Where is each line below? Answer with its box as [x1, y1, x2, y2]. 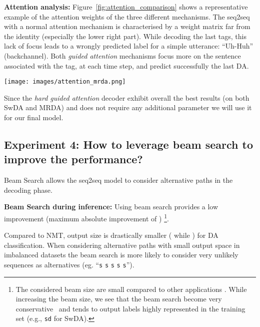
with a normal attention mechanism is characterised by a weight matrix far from [4, 21, 250, 32]
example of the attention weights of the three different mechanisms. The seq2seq [4, 11, 250, 22]
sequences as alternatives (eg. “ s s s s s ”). [4, 259, 134, 269]
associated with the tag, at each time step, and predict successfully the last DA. [4, 60, 249, 71]
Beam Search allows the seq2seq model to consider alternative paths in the [4, 175, 233, 185]
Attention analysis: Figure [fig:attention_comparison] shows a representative [4, 2, 248, 12]
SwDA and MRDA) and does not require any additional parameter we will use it [4, 102, 252, 113]
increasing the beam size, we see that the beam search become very [15, 293, 222, 304]
